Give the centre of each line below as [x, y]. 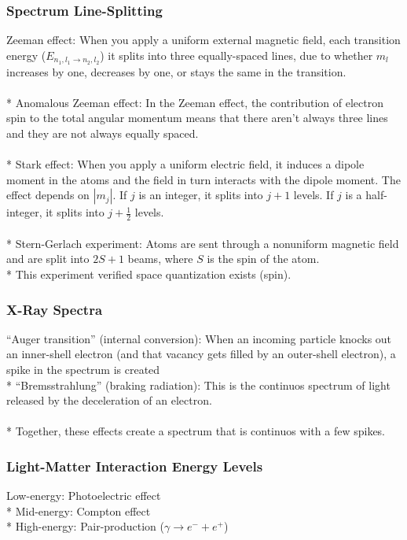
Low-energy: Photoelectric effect [84, 496]
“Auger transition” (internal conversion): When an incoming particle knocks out [199, 338]
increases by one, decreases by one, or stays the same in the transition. [176, 71]
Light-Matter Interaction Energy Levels [135, 466]
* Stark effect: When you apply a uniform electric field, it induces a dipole [185, 164]
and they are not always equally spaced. [103, 133]
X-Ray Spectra [55, 309]
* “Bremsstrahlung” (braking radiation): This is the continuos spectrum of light [198, 385]
